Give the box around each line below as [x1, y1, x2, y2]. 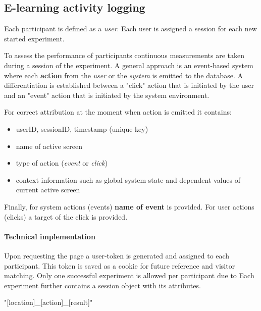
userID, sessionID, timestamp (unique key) [16, 123, 148, 134]
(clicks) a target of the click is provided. [4, 211, 128, 222]
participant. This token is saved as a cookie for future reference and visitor [4, 260, 235, 271]
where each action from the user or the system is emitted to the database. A [4, 70, 243, 80]
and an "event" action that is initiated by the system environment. [4, 89, 210, 100]
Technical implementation [4, 231, 95, 241]
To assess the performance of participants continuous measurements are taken [4, 50, 244, 61]
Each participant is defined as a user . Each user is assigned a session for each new [4, 23, 257, 34]
